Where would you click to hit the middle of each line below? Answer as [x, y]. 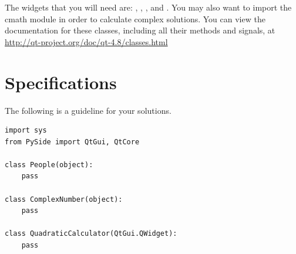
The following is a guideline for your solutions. [88, 110]
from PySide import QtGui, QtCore [72, 142]
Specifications [61, 82]
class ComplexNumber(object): [64, 199]
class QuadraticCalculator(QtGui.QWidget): [91, 234]
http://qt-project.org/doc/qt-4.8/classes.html [86, 41]
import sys [26, 131]
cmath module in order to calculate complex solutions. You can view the [135, 18]
